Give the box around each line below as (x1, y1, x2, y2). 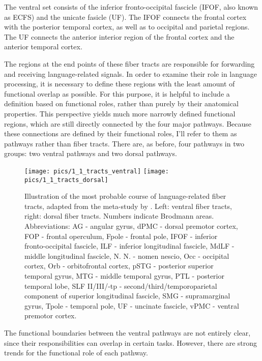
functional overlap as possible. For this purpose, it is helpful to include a (4, 88, 230, 99)
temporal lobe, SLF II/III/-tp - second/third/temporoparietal (24, 280, 217, 291)
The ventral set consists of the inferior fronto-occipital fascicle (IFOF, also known (4, 2, 258, 12)
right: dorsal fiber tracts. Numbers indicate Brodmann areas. (24, 210, 214, 221)
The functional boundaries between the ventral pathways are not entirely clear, (4, 327, 251, 338)
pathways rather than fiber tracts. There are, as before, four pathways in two (4, 138, 244, 148)
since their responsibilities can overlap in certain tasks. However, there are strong (4, 337, 257, 348)
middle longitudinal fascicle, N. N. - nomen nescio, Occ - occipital (24, 250, 229, 261)
